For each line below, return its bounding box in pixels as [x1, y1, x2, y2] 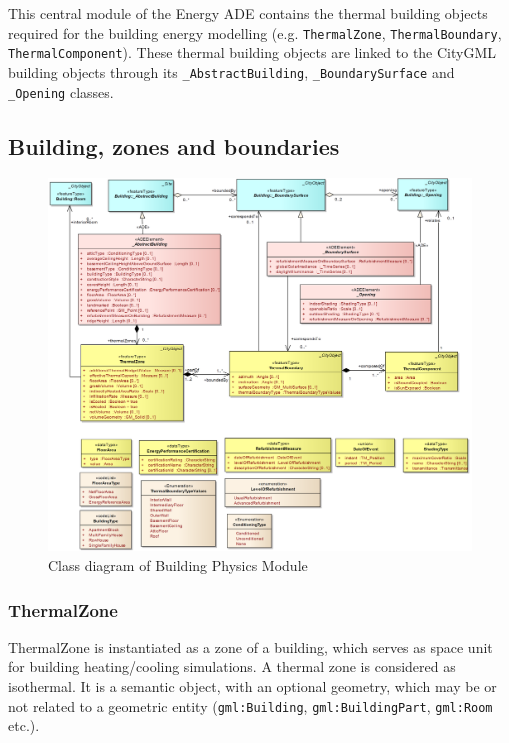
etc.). [8, 715, 40, 736]
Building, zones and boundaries [8, 130, 340, 161]
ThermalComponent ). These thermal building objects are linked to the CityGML [8, 42, 497, 63]
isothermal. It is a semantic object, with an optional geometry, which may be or [8, 676, 497, 697]
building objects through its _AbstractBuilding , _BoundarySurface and [8, 61, 455, 82]
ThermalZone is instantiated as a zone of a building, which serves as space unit [8, 636, 493, 657]
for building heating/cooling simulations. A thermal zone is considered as [8, 656, 456, 677]
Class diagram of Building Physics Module [48, 555, 308, 576]
